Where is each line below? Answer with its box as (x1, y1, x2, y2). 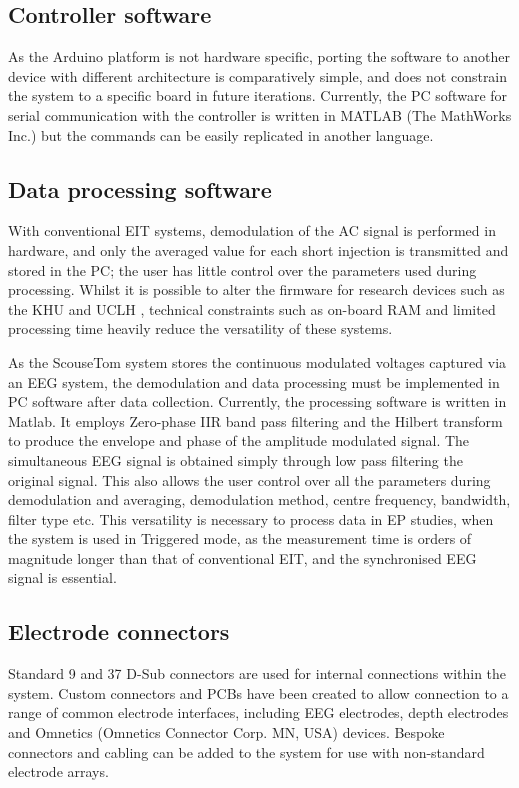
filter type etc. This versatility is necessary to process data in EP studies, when (8, 508, 494, 529)
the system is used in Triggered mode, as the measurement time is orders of (8, 528, 472, 549)
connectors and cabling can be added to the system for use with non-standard (8, 741, 485, 762)
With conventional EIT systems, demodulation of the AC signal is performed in (8, 220, 496, 241)
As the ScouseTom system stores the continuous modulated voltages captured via (8, 351, 507, 372)
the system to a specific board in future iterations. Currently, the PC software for (8, 85, 508, 106)
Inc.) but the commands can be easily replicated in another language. (8, 124, 434, 145)
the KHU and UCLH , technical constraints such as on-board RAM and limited (8, 298, 496, 319)
